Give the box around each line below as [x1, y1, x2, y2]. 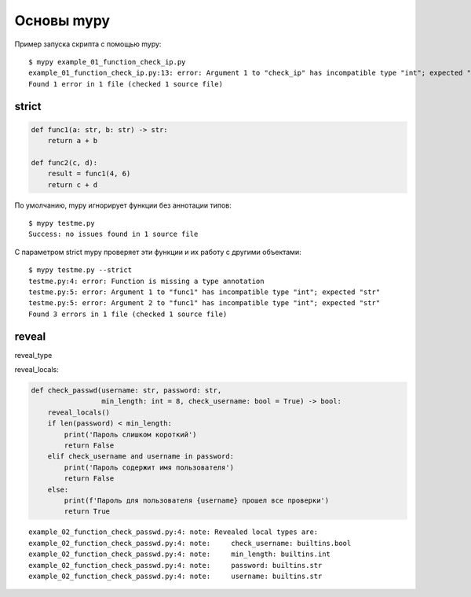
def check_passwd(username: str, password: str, [31, 386, 222, 395]
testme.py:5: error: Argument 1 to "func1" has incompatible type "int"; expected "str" [28, 288, 381, 297]
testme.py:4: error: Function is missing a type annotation [28, 276, 265, 286]
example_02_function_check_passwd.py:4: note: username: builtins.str [28, 571, 323, 580]
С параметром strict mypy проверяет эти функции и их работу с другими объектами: [14, 247, 301, 256]
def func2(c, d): [31, 158, 98, 167]
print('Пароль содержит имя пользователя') [64, 462, 235, 472]
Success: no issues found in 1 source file [28, 230, 199, 239]
